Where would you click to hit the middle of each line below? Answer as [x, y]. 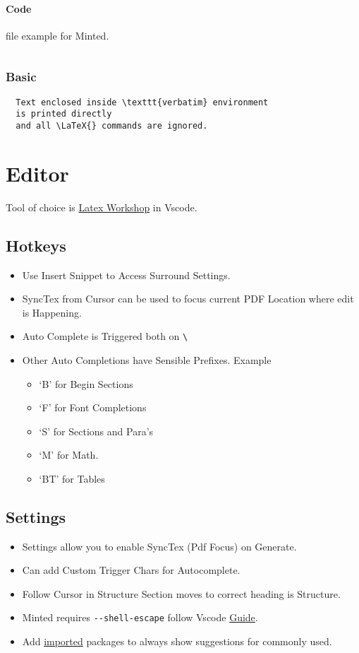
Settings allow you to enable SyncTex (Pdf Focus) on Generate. [159, 546]
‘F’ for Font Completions [93, 407]
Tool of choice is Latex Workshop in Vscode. [102, 207]
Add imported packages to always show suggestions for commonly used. [177, 641]
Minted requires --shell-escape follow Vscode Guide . [140, 617]
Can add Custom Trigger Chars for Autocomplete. [131, 570]
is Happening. [52, 312]
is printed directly [64, 114]
